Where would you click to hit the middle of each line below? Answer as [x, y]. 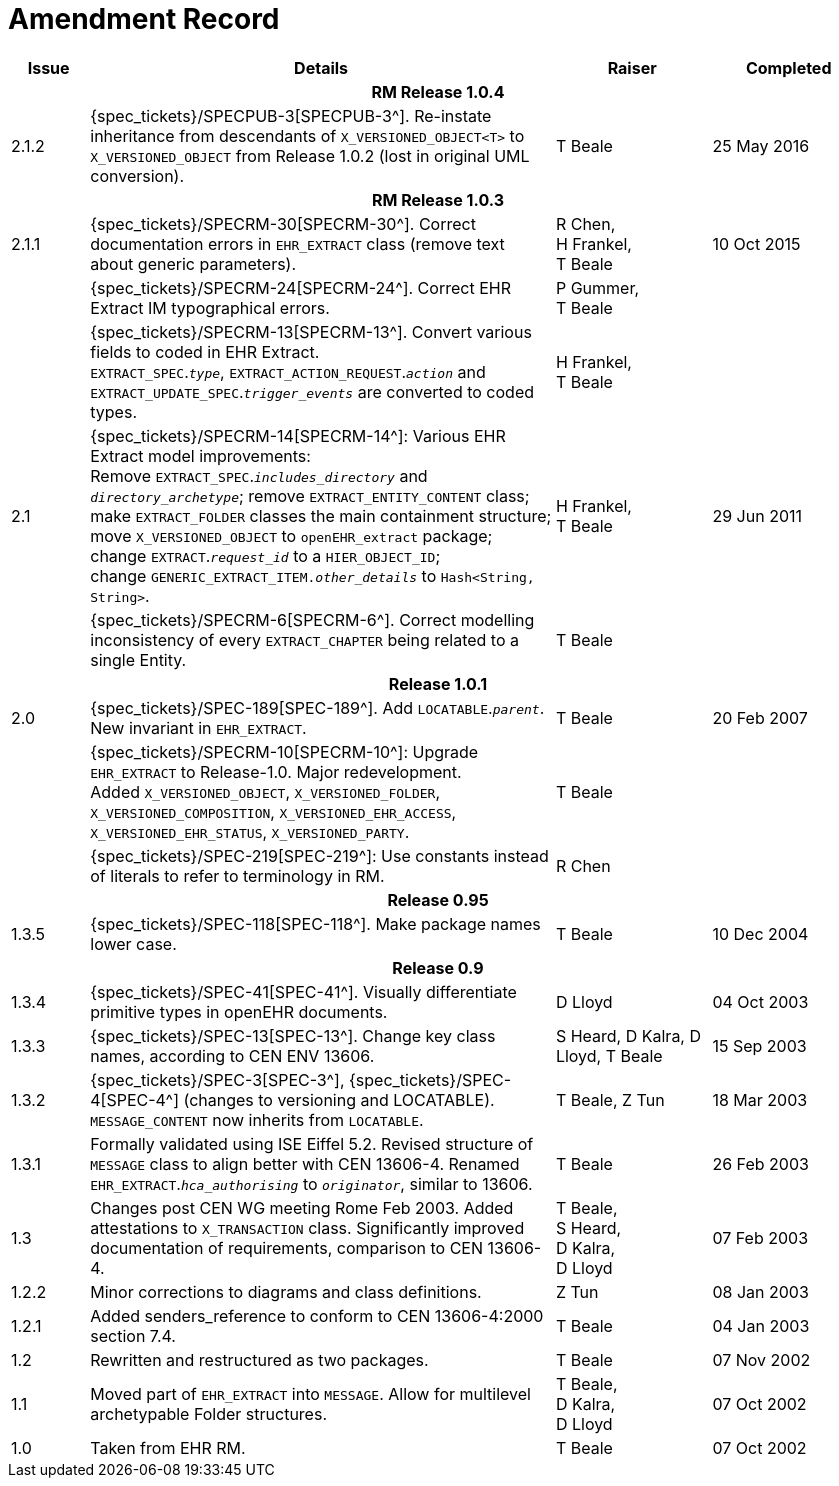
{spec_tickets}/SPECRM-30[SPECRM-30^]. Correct [283, 223]
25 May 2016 [761, 145]
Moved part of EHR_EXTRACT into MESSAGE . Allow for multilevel [310, 1393]
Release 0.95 [438, 899]
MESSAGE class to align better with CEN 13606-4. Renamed [305, 1163]
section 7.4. [133, 1335]
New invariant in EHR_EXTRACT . [198, 727]
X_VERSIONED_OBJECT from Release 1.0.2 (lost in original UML [310, 155]
